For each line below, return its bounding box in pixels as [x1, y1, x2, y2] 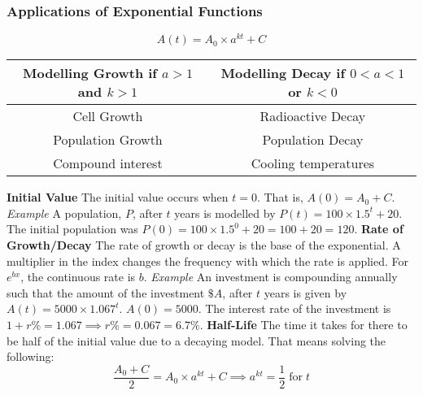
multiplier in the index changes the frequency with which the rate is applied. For [7, 252, 409, 269]
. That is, [256, 189, 303, 206]
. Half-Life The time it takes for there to [199, 316, 408, 333]
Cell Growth [72, 106, 143, 126]
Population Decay [262, 130, 364, 150]
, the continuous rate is [20, 268, 136, 285]
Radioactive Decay [259, 106, 366, 126]
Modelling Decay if [220, 63, 346, 83]
